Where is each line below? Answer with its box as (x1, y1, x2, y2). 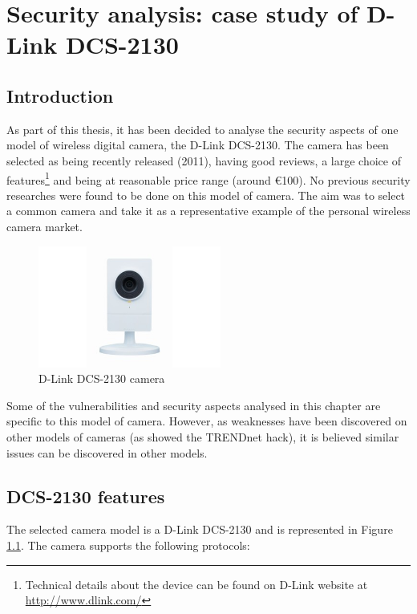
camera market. (6, 218, 83, 234)
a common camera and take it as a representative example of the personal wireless (6, 202, 411, 219)
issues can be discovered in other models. (6, 444, 208, 461)
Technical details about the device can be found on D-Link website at (25, 575, 368, 592)
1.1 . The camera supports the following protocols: (6, 536, 250, 553)
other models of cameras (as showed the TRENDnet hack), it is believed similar (6, 428, 399, 445)
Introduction (6, 83, 114, 108)
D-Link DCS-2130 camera (38, 370, 165, 387)
